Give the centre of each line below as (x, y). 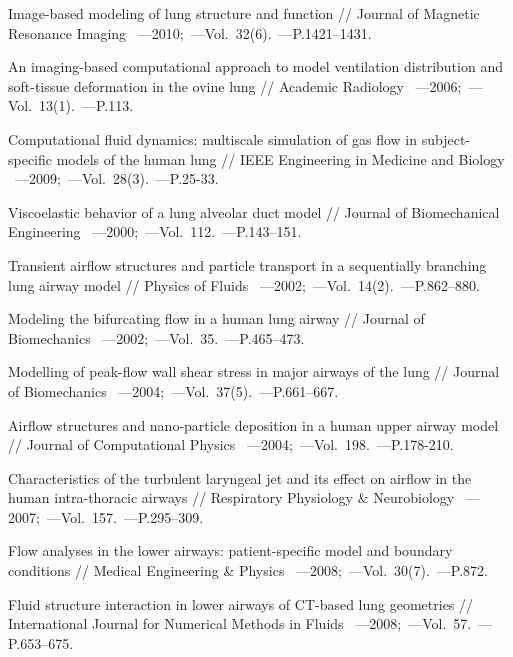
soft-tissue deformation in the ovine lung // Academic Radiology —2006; (235, 85)
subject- (446, 138)
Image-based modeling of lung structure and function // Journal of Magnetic (244, 13)
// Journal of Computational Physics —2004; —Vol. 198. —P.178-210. (231, 444)
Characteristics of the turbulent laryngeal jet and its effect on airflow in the (240, 477)
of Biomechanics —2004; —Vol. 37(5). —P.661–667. (173, 390)
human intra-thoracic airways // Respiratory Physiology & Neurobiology (231, 497)
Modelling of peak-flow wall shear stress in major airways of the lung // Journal (254, 371)
